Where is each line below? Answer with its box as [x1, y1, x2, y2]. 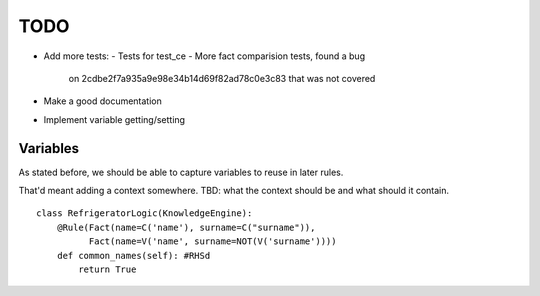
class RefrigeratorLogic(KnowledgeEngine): [36, 208, 253, 219]
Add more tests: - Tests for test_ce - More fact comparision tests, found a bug [43, 50, 365, 62]
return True [78, 263, 137, 275]
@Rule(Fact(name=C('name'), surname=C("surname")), [56, 221, 316, 233]
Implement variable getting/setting [43, 113, 185, 125]
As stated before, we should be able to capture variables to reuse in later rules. [18, 166, 344, 178]
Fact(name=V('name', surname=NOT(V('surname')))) [88, 236, 337, 247]
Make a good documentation [43, 95, 162, 107]
